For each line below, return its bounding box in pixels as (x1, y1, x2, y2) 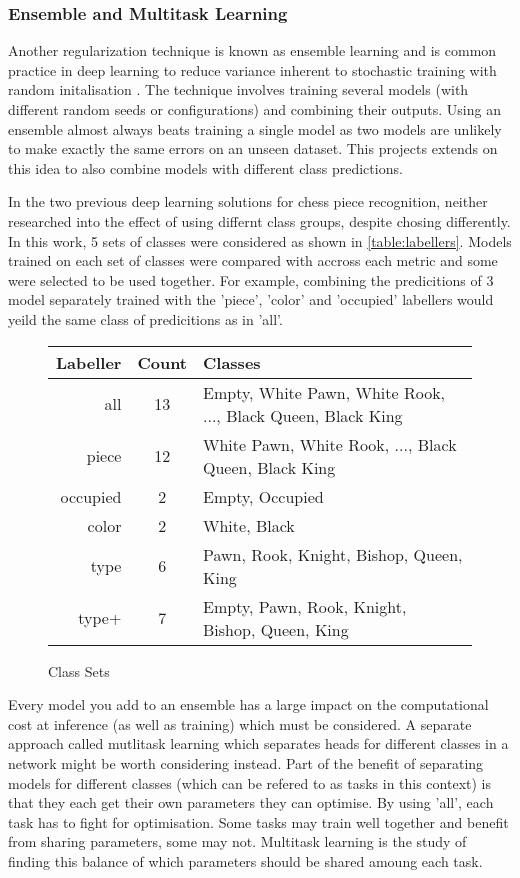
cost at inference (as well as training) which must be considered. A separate (8, 713, 472, 734)
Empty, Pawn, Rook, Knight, (203, 594, 407, 618)
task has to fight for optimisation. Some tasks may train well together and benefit (8, 811, 509, 832)
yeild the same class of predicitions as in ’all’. (8, 308, 283, 329)
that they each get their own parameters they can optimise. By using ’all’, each (8, 792, 494, 813)
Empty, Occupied (203, 484, 324, 508)
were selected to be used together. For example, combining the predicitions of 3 (8, 269, 494, 290)
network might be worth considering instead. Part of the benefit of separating (8, 752, 484, 773)
